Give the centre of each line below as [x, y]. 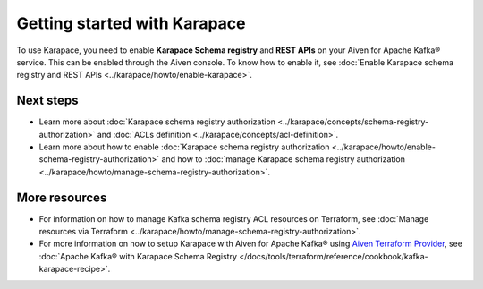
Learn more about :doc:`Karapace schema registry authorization [157, 122]
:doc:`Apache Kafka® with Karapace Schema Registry [138, 256]
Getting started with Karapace [131, 23]
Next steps [47, 101]
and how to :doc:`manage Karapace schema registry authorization [284, 159]
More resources [62, 197]
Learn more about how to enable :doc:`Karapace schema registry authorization [184, 147]
